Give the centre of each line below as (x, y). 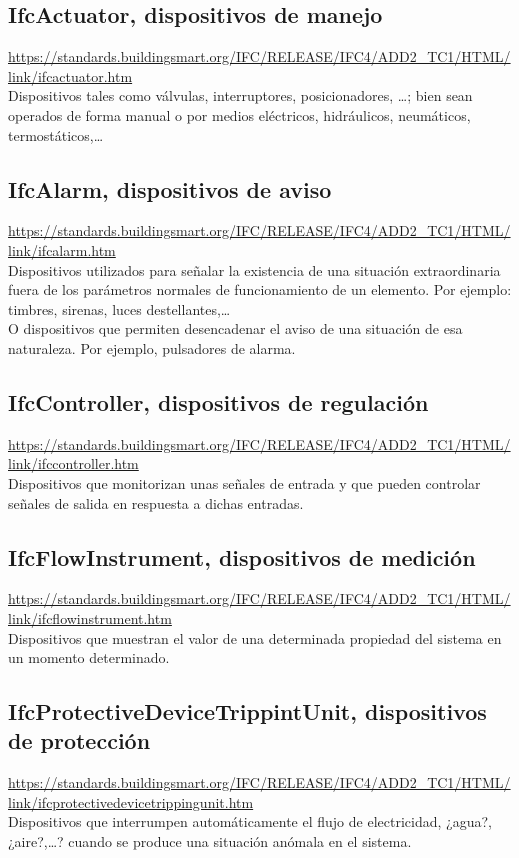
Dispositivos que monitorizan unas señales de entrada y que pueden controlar (244, 482)
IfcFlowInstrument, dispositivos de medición (242, 556)
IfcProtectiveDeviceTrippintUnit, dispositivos (247, 711)
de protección (79, 740)
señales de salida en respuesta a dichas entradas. (156, 502)
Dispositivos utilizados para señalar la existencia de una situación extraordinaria (254, 269)
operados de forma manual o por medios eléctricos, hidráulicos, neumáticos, (239, 114)
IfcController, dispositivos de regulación (218, 401)
